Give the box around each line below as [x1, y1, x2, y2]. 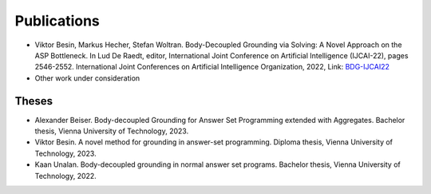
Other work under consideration [34, 73, 140, 83]
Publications [14, 12, 100, 30]
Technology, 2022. [34, 171, 97, 180]
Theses [14, 94, 53, 108]
